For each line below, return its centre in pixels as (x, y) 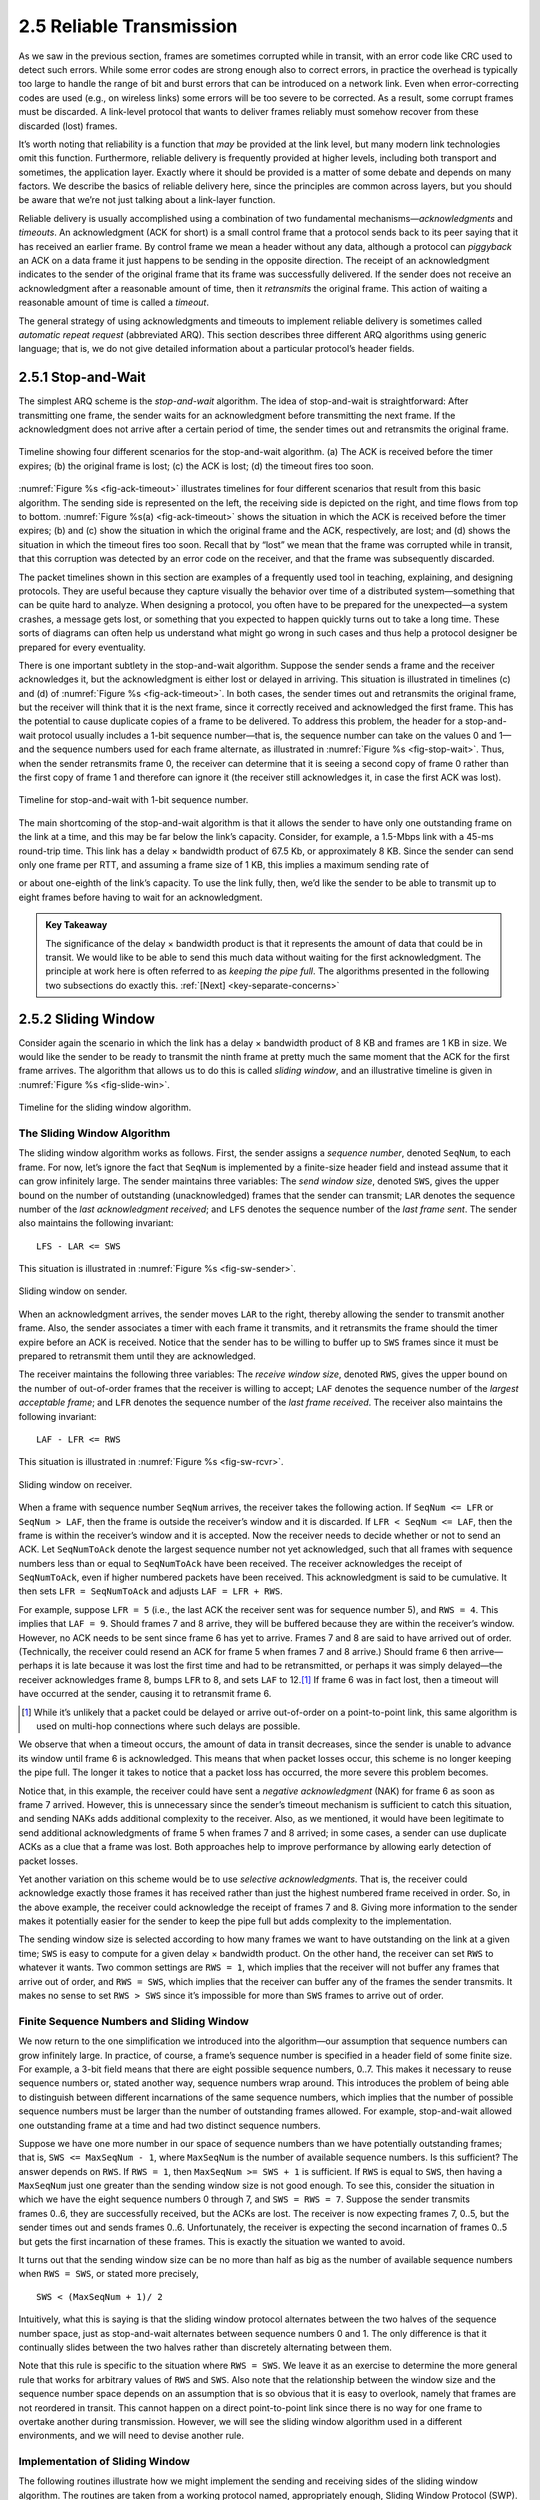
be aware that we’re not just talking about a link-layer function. (147, 200)
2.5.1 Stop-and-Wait (82, 377)
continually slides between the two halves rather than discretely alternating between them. (205, 2347)
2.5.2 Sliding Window (86, 1018)
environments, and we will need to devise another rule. (131, 2436)
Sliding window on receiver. (75, 1484)
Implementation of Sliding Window (104, 2462)
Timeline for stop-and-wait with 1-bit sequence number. (133, 800)
